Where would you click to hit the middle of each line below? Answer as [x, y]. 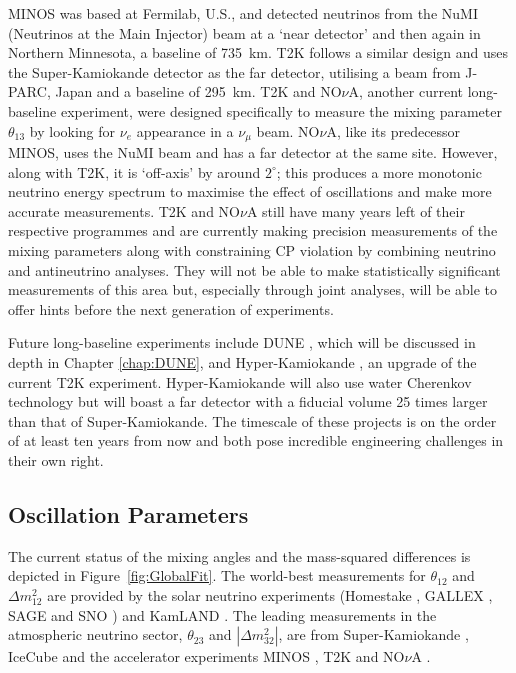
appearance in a [185, 130]
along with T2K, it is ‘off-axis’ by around [134, 171]
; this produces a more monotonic [379, 171]
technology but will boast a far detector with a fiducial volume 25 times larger [248, 401]
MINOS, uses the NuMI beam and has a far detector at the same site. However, [253, 152]
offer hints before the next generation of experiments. [171, 308]
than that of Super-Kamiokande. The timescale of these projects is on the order [252, 420]
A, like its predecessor [393, 130]
